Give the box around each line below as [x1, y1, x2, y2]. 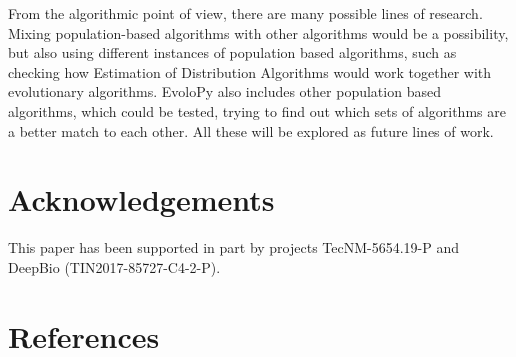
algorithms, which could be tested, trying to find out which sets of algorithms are [8, 100, 506, 121]
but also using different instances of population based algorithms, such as [8, 42, 457, 63]
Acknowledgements [8, 179, 275, 220]
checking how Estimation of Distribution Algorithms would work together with [8, 61, 492, 82]
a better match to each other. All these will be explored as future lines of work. [8, 120, 494, 141]
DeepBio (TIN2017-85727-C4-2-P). [8, 256, 221, 277]
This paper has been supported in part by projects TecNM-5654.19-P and [8, 237, 460, 258]
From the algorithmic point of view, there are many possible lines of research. [8, 3, 483, 23]
